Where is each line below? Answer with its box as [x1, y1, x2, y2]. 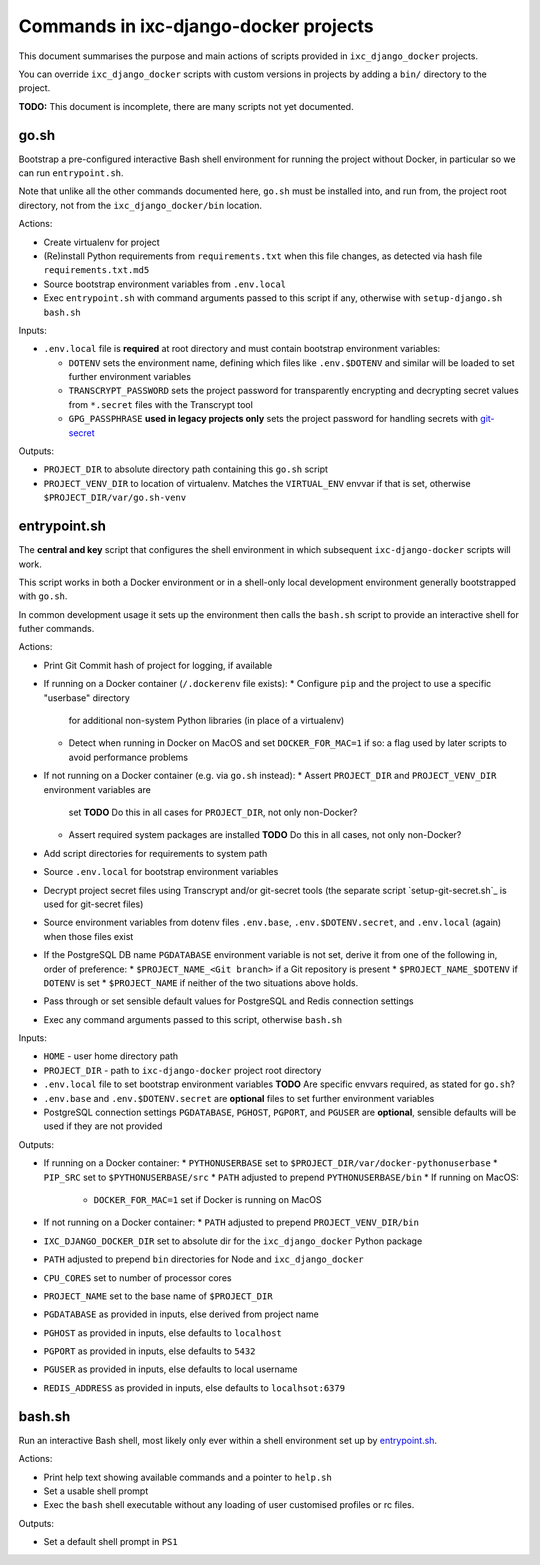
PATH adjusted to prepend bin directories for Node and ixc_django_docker [43, 1253, 364, 1265]
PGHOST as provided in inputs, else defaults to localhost [43, 1326, 282, 1339]
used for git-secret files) [43, 898, 144, 910]
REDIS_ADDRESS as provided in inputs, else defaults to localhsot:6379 [43, 1381, 345, 1394]
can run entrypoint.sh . [18, 167, 124, 179]
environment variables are [43, 783, 152, 795]
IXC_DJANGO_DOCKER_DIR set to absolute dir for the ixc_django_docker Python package [43, 1235, 423, 1247]
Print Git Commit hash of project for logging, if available [43, 659, 273, 671]
